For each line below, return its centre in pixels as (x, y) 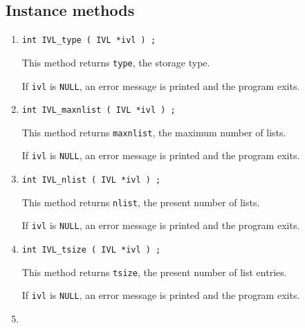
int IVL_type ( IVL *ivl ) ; (89, 40)
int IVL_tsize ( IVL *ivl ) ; (91, 250)
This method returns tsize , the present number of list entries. (154, 272)
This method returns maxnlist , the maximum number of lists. (154, 132)
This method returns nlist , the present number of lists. (141, 202)
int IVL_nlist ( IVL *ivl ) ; (91, 180)
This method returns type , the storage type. (116, 62)
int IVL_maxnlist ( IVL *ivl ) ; (99, 110)
